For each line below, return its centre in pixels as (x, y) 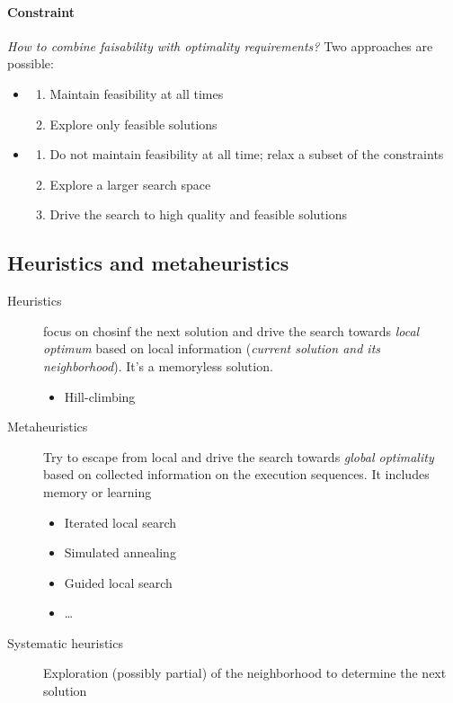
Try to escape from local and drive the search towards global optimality (239, 456)
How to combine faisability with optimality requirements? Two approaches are (220, 45)
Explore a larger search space (130, 184)
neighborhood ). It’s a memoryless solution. (158, 365)
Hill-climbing (100, 396)
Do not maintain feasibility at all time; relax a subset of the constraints (247, 154)
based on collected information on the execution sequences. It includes (236, 474)
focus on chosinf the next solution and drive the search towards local (231, 330)
